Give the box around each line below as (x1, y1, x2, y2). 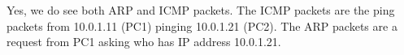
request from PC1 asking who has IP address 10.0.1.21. (7, 33, 281, 50)
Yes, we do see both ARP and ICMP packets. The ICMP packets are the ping (7, 2, 395, 18)
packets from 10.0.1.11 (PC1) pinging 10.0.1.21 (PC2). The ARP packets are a (7, 17, 397, 34)
